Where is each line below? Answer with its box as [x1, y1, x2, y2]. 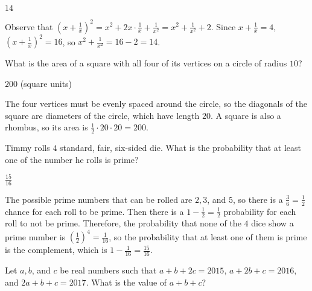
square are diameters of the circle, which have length [5, 109, 200, 121]
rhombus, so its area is [5, 121, 88, 133]
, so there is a [233, 193, 283, 205]
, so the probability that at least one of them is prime [109, 230, 307, 243]
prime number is [5, 230, 66, 243]
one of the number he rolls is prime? [5, 153, 139, 165]
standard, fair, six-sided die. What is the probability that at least [60, 141, 302, 154]
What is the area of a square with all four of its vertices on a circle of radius [5, 57, 287, 69]
